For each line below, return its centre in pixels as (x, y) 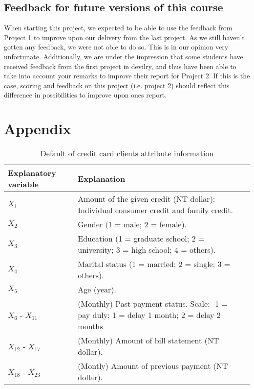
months (90, 326)
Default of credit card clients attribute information (127, 153)
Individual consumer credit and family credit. (155, 210)
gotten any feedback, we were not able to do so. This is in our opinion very (116, 47)
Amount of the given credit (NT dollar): (147, 199)
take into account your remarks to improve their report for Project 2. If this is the (127, 76)
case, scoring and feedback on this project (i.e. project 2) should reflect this (117, 85)
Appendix (38, 129)
